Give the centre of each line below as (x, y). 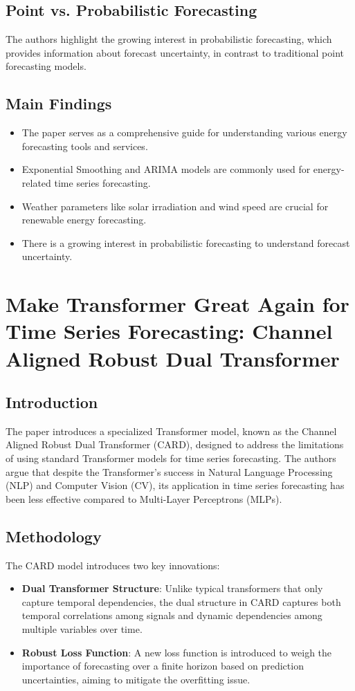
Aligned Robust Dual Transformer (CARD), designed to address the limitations (175, 444)
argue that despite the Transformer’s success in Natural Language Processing (169, 471)
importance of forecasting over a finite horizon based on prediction (163, 666)
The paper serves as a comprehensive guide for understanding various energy (184, 132)
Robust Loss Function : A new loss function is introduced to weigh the (177, 652)
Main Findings (59, 103)
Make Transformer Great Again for (177, 304)
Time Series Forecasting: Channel (169, 331)
